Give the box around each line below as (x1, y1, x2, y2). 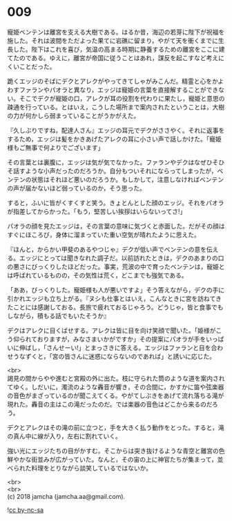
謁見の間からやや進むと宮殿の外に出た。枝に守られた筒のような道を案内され (7, 374, 225, 382)
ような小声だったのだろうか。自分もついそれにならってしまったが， (25, 166, 217, 175)
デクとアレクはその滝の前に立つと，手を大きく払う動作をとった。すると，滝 (7, 423, 224, 431)
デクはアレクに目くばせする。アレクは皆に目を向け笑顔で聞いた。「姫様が (7, 326, 216, 335)
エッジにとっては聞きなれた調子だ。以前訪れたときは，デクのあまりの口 (19, 253, 224, 262)
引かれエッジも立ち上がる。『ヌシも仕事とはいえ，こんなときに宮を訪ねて (7, 294, 216, 302)
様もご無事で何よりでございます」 (7, 143, 104, 152)
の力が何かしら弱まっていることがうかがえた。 (7, 111, 140, 119)
